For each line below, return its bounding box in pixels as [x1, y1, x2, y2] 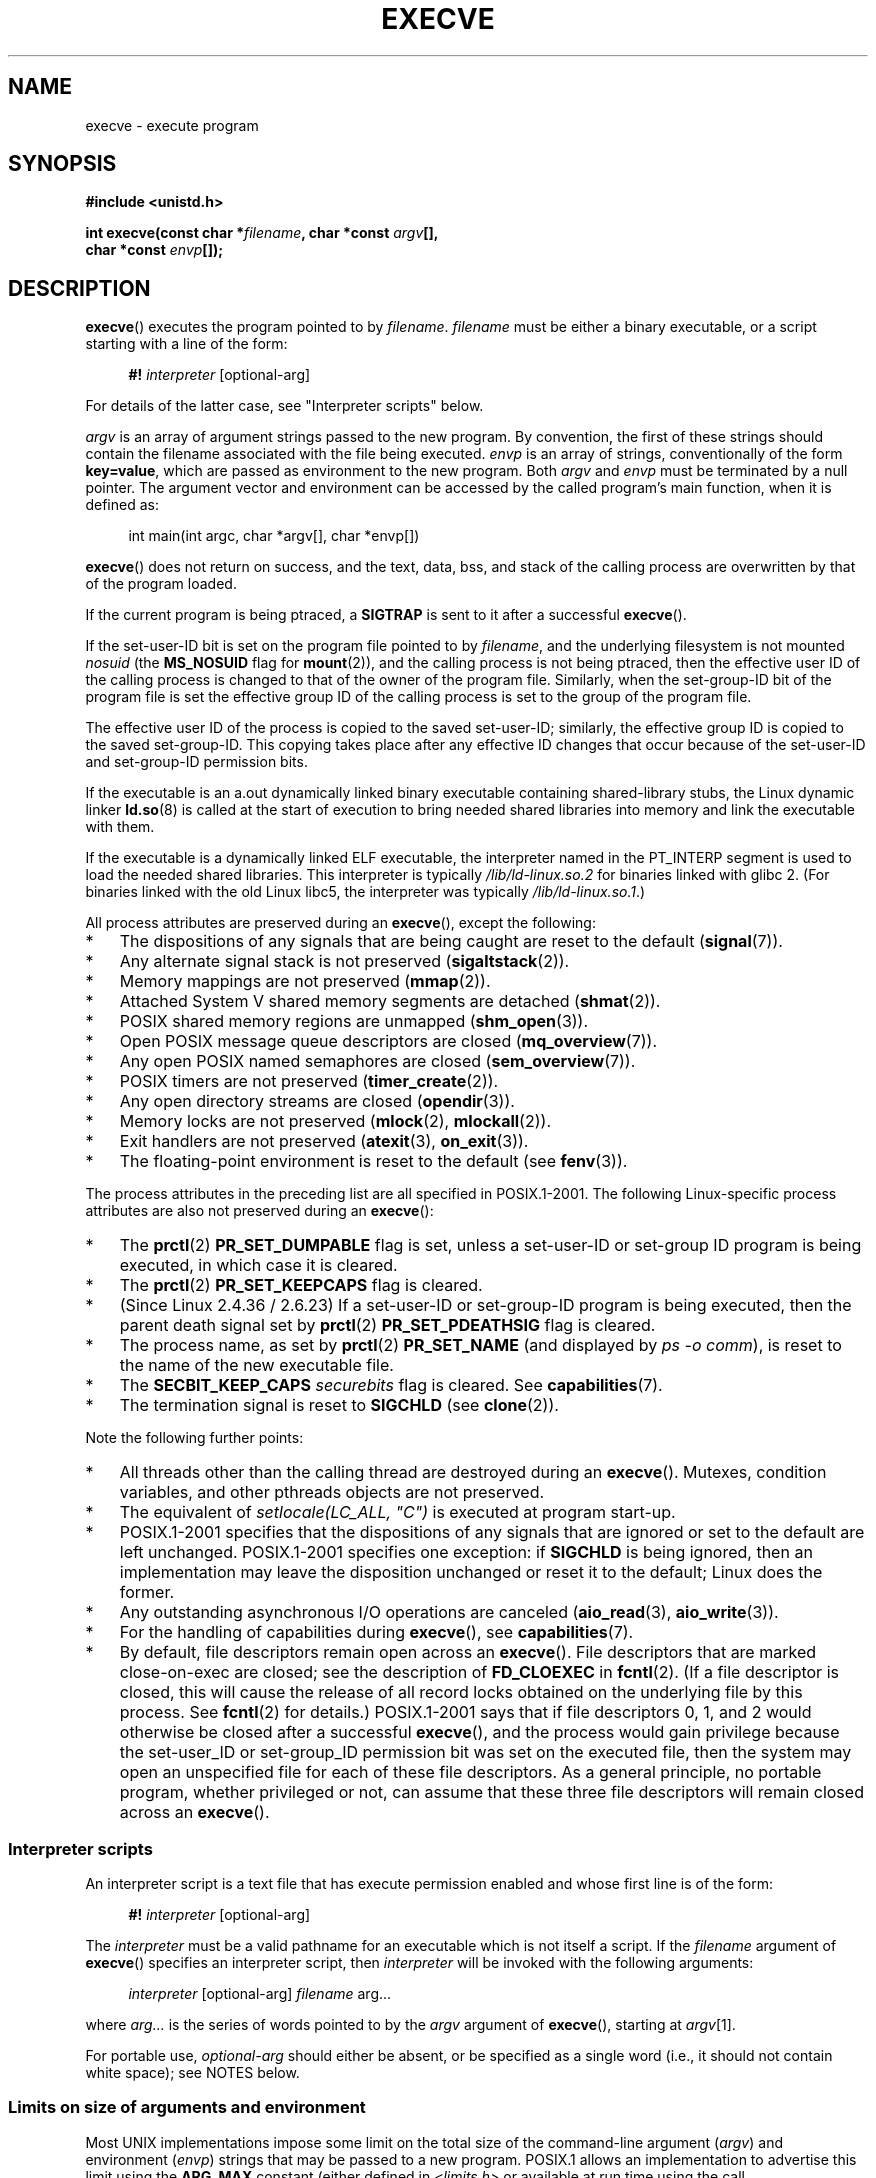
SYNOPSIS [8, 151, 117, 177]
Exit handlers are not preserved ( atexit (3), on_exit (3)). [119, 1131, 529, 1152]
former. [119, 1582, 175, 1603]
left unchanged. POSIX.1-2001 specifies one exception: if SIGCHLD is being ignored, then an [119, 1542, 813, 1563]
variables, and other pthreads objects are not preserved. [119, 1482, 545, 1503]
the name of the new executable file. [119, 1355, 394, 1376]
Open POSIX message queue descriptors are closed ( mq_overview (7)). [119, 1031, 657, 1052]
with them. [85, 818, 155, 836]
